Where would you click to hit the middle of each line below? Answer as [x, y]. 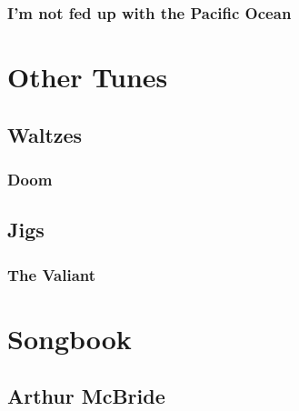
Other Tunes [88, 77]
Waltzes [45, 134]
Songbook [70, 338]
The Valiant [52, 274]
